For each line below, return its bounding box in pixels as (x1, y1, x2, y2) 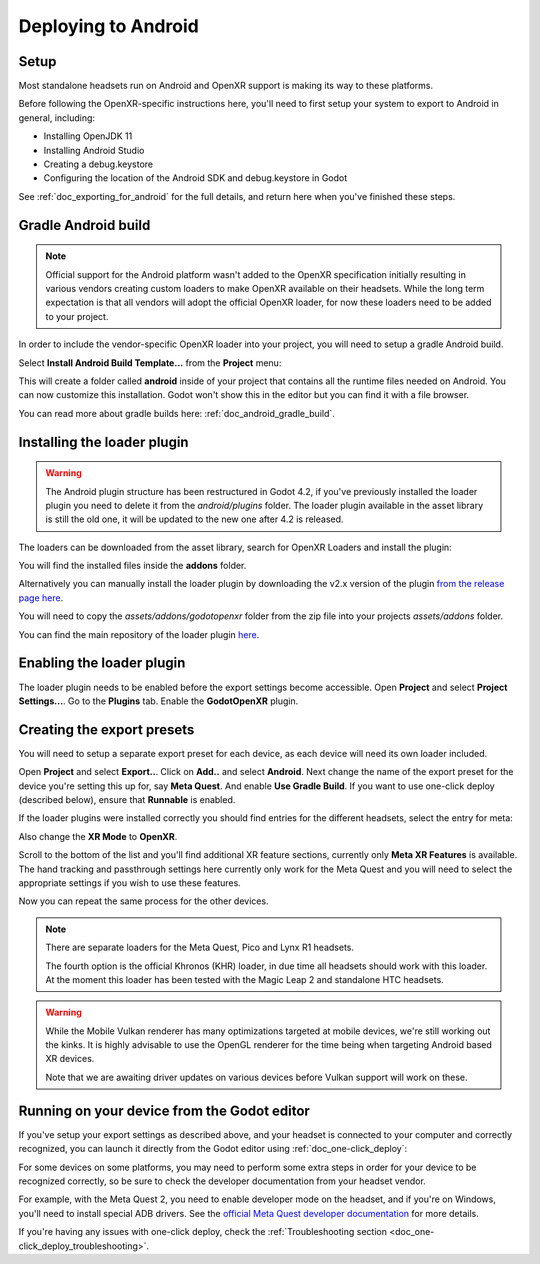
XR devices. (45, 1053, 95, 1065)
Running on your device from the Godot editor (18, 1102, 310, 1119)
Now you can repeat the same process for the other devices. (18, 895, 269, 907)
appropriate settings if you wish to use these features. (18, 876, 242, 889)
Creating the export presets (18, 721, 195, 738)
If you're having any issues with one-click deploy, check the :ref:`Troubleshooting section (18, 1226, 387, 1238)
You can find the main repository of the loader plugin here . (18, 628, 260, 640)
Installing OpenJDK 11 (43, 130, 133, 142)
